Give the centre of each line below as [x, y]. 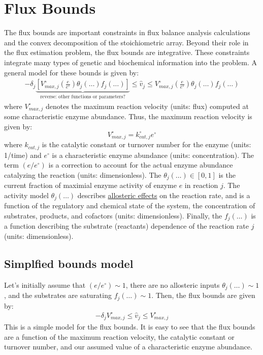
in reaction [201, 185]
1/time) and [23, 155]
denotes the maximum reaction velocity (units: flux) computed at [147, 106]
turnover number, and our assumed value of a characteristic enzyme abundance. [128, 347]
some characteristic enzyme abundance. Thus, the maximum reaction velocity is [128, 116]
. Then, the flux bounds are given [203, 295]
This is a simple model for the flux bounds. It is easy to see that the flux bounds [130, 327]
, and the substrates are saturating [58, 295]
